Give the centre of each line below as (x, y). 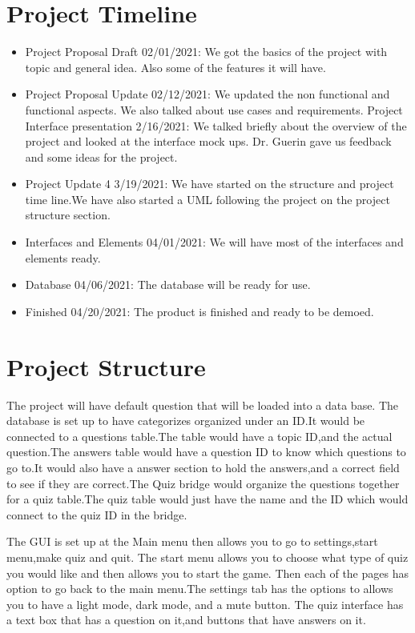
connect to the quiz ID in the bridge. (97, 514)
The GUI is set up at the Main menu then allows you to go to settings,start (192, 541)
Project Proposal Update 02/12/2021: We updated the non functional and (207, 94)
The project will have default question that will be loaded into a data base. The (203, 405)
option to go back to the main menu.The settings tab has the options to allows (200, 589)
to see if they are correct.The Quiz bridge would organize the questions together (203, 483)
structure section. (68, 215)
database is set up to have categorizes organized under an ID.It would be (186, 421)
